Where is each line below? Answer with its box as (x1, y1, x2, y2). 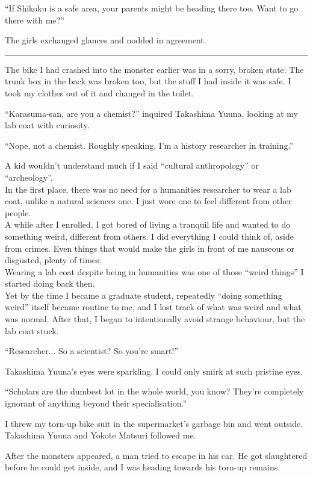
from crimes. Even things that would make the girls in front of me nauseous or (5, 242, 295, 254)
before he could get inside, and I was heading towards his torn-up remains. (5, 461, 280, 473)
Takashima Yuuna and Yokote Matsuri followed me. (5, 429, 196, 441)
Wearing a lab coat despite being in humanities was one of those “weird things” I (5, 265, 304, 278)
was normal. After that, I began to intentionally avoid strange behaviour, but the (5, 313, 305, 325)
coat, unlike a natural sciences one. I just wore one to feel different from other (5, 195, 292, 207)
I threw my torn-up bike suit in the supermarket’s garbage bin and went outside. (5, 417, 303, 429)
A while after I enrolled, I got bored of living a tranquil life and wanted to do (5, 218, 291, 231)
